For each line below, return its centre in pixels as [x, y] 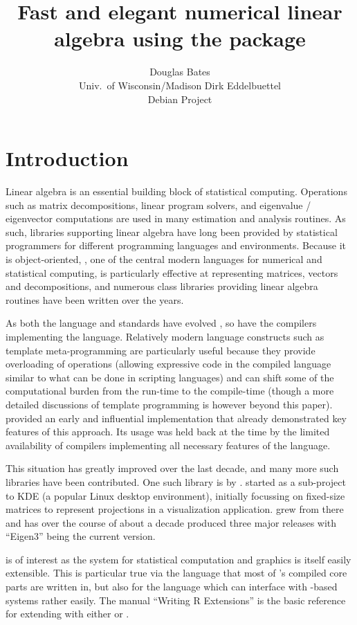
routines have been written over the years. [95, 299]
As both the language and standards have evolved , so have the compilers [161, 323]
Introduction [67, 158]
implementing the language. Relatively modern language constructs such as [165, 336]
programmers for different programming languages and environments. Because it [176, 245]
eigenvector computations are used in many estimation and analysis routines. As [176, 218]
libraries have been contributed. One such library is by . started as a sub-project [176, 481]
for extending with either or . [67, 614]
